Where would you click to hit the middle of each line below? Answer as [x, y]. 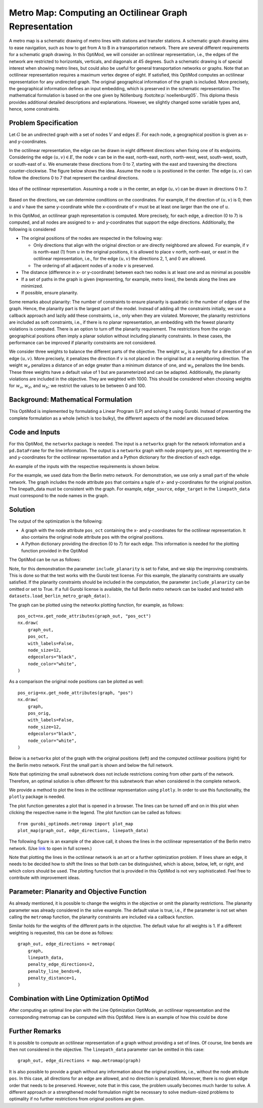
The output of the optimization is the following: [56, 521]
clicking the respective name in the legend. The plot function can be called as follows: [95, 813]
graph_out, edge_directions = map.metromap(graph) [79, 1061]
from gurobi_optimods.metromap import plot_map [75, 824]
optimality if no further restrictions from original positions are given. [77, 1099]
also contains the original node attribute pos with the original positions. [93, 537]
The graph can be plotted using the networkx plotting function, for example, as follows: [96, 605]
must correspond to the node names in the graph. [59, 496]
